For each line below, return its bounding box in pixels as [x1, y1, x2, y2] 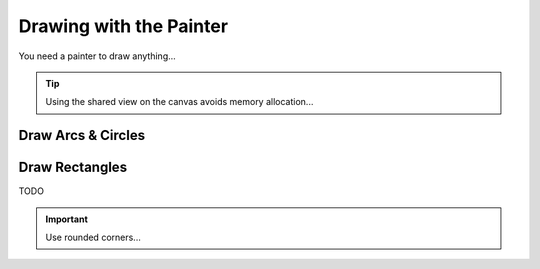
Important [45, 213, 89, 225]
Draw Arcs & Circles [18, 127, 145, 144]
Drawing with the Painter [18, 15, 229, 37]
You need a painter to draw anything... [18, 50, 177, 62]
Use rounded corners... [45, 231, 142, 244]
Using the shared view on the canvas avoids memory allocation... [45, 96, 314, 108]
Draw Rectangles [18, 159, 128, 176]
